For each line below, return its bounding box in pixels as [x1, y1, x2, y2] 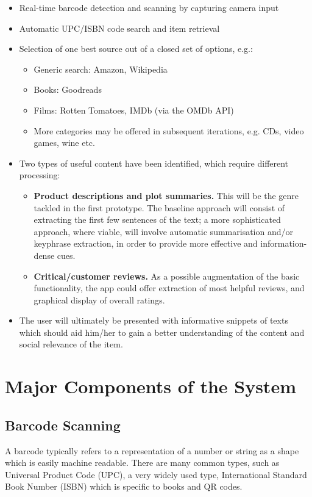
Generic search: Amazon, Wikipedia [34, 62, 168, 75]
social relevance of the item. [19, 338, 123, 350]
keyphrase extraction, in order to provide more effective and [34, 237, 258, 250]
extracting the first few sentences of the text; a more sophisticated [34, 213, 281, 226]
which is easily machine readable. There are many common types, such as [5, 456, 280, 469]
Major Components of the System [5, 374, 296, 399]
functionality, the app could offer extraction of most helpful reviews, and [34, 281, 305, 294]
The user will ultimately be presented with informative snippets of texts [19, 314, 288, 327]
